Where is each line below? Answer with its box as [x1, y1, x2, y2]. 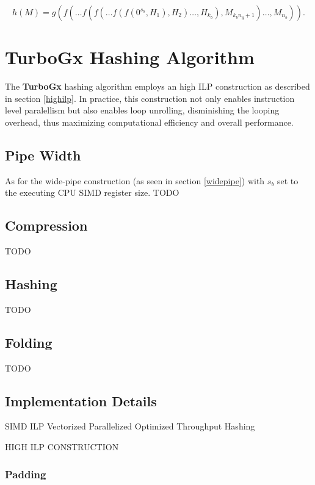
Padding [5, 466, 46, 481]
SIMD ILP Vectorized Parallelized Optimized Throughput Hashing [5, 420, 255, 433]
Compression [5, 216, 88, 235]
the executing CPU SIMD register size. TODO [5, 186, 179, 199]
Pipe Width [5, 145, 81, 164]
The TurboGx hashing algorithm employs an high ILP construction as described [5, 80, 310, 93]
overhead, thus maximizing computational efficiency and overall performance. [5, 115, 294, 128]
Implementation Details [5, 391, 157, 410]
